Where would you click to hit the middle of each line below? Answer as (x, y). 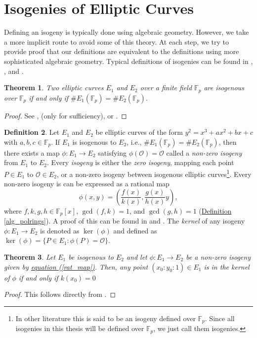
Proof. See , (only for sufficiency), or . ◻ (65, 115)
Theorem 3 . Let (30, 257)
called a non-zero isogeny (204, 152)
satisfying (112, 152)
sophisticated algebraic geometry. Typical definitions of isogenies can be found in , (128, 61)
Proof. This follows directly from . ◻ (60, 294)
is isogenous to (94, 141)
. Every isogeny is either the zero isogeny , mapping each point (140, 162)
